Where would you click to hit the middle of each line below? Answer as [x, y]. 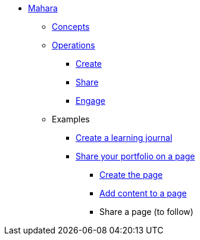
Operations [74, 45]
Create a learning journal [124, 138]
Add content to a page [143, 193]
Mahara [43, 8]
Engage [90, 101]
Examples [71, 119]
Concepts [71, 27]
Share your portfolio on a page [135, 156]
